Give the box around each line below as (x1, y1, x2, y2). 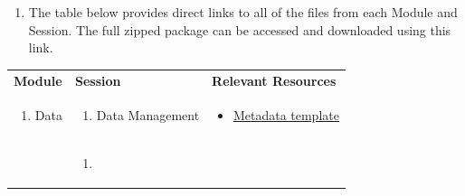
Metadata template (232, 106, 339, 125)
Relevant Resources (212, 70, 337, 89)
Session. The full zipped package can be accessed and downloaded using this (28, 20, 451, 39)
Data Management (96, 106, 200, 125)
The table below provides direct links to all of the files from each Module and (28, 3, 458, 21)
